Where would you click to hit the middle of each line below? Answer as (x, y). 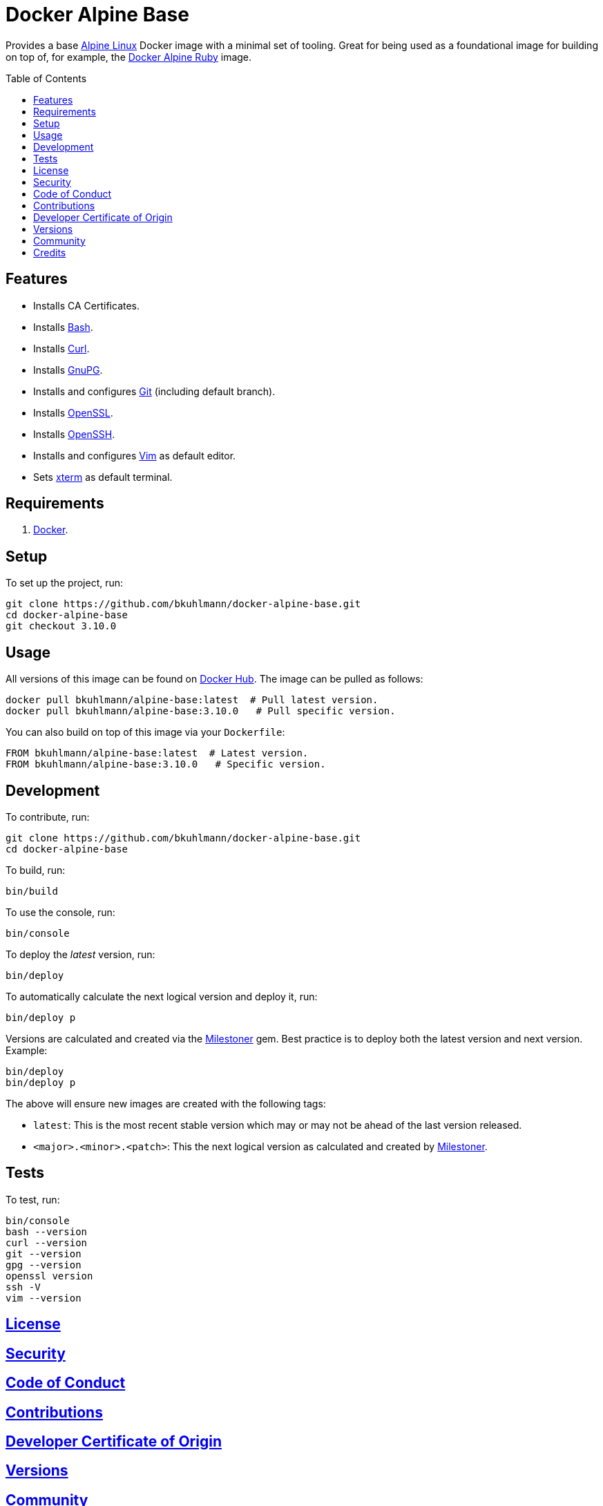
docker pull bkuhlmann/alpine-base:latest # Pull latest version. (192, 700)
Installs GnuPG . (68, 370)
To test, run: (33, 1199)
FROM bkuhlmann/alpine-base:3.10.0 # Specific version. (166, 764)
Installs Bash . (63, 327)
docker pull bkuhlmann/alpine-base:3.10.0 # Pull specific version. (201, 711)
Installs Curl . (61, 348)
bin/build (32, 891)
